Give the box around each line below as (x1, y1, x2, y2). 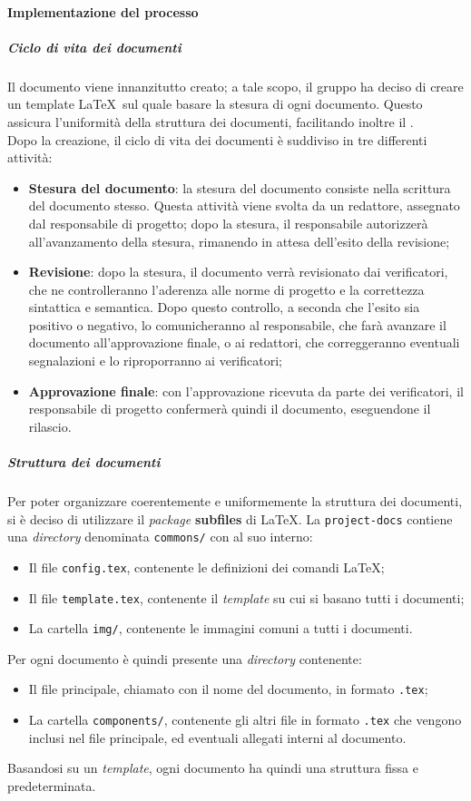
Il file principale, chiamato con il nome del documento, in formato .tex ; (28, 679, 428, 698)
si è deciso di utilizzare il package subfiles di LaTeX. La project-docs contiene (7, 509, 453, 528)
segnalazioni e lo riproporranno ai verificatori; (28, 351, 282, 370)
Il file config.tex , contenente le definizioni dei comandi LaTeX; (28, 557, 385, 576)
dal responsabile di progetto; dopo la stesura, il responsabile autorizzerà (28, 213, 428, 232)
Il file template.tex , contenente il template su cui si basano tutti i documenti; (28, 588, 465, 607)
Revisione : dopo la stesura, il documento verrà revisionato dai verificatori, (28, 262, 448, 281)
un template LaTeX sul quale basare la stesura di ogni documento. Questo (7, 94, 423, 113)
